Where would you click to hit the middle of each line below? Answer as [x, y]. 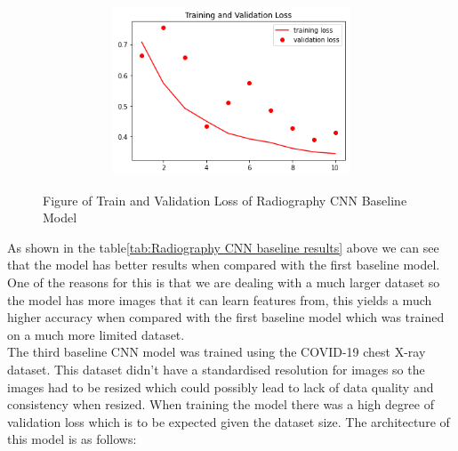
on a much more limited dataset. [96, 334]
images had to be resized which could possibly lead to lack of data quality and [221, 387]
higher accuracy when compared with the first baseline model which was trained [226, 317]
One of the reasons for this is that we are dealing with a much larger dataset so [224, 282]
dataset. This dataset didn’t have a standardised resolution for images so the [216, 369]
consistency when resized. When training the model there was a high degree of [221, 404]
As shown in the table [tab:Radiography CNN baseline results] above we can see [223, 247]
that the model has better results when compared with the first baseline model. [224, 265]
